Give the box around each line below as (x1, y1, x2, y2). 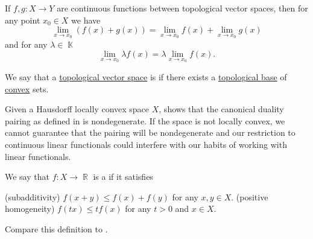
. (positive (231, 190, 268, 203)
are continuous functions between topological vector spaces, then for (57, 2, 308, 14)
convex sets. (5, 82, 49, 95)
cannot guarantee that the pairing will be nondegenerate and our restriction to (5, 126, 296, 139)
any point (5, 13, 40, 26)
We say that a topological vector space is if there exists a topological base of (5, 71, 287, 83)
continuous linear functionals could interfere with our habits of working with (5, 138, 287, 150)
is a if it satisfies (93, 170, 153, 183)
